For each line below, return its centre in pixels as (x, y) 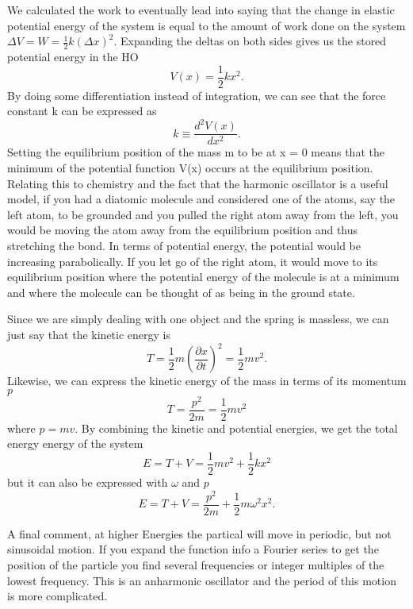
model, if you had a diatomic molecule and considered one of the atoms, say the (201, 199)
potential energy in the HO (73, 57)
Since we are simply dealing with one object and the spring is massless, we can (198, 319)
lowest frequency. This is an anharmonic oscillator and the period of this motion (202, 580)
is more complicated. (57, 596)
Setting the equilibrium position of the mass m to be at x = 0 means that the (196, 152)
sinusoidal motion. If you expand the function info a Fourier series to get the (193, 549)
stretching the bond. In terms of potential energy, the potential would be (184, 245)
